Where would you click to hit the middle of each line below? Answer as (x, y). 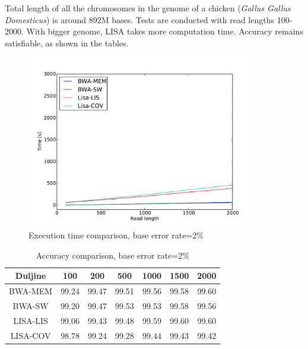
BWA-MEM (31, 291)
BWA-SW (31, 305)
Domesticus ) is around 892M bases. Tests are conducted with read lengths (139, 19)
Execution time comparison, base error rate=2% (116, 235)
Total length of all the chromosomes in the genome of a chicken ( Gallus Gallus (148, 8)
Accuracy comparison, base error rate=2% (112, 255)
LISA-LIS (31, 320)
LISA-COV (31, 335)
